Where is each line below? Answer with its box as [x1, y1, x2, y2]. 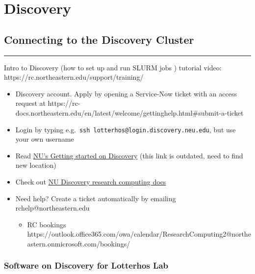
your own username [15, 134, 74, 144]
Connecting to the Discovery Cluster [4, 31, 194, 47]
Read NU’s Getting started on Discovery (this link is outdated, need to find [15, 150, 243, 160]
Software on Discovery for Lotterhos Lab [4, 259, 169, 272]
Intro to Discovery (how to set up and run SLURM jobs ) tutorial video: [4, 62, 222, 72]
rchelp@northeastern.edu [15, 203, 90, 213]
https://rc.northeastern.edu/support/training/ [4, 72, 144, 82]
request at [15, 98, 46, 108]
